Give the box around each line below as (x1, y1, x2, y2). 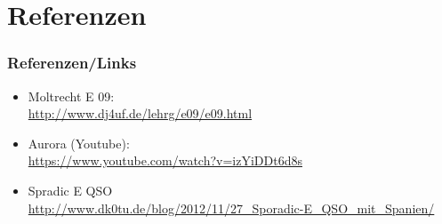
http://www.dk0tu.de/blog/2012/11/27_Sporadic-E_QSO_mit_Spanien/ (28, 198, 435, 217)
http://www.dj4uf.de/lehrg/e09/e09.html (28, 104, 253, 123)
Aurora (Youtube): (28, 133, 130, 152)
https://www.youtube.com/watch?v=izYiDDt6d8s (28, 151, 302, 170)
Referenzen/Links (7, 52, 137, 74)
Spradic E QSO (28, 180, 113, 199)
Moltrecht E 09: (28, 86, 115, 105)
